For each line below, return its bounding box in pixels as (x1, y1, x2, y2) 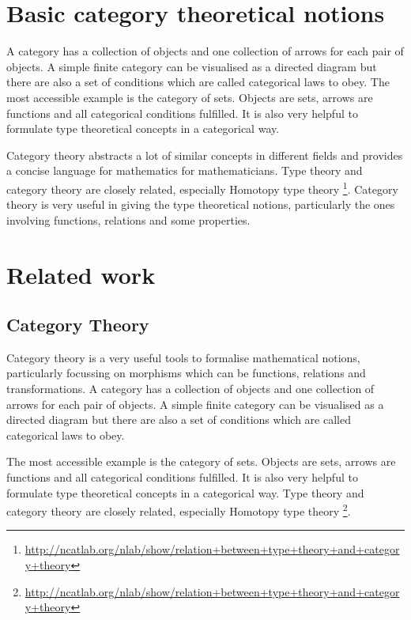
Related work (6, 258, 156, 290)
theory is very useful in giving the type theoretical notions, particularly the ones (6, 196, 395, 213)
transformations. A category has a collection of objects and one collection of (6, 380, 375, 397)
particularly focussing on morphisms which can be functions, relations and (6, 365, 366, 381)
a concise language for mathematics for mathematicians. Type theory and (6, 162, 363, 179)
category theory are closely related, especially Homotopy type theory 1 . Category (6, 178, 398, 197)
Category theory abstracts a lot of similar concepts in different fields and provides (6, 146, 403, 163)
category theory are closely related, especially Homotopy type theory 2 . (6, 501, 351, 519)
